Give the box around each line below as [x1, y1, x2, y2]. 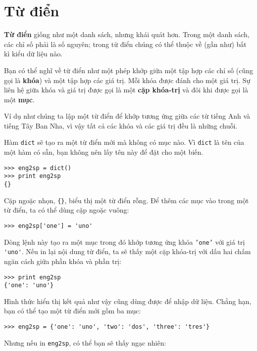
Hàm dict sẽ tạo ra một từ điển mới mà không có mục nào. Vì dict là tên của [4, 137, 245, 147]
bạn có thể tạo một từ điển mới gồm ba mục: [4, 306, 141, 316]
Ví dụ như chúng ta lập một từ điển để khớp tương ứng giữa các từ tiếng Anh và [4, 111, 251, 121]
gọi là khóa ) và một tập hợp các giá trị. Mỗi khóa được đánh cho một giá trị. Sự [4, 75, 251, 85]
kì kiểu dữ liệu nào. [4, 48, 63, 59]
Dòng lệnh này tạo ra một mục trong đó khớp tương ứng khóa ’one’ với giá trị [4, 236, 245, 247]
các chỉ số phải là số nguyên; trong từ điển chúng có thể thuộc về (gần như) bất [4, 39, 247, 49]
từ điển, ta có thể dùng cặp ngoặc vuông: [4, 205, 129, 215]
